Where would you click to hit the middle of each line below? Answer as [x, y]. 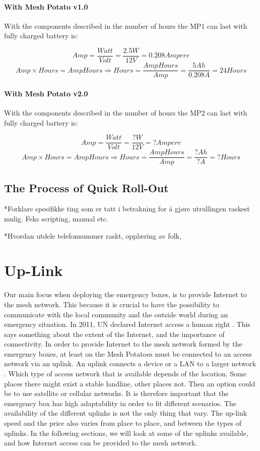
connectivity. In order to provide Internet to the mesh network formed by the [123, 344]
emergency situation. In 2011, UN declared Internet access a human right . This [127, 324]
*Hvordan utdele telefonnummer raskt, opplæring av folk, [93, 235]
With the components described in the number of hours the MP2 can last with [126, 112]
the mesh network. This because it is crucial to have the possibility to [112, 304]
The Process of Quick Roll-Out [86, 187]
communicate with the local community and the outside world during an [116, 314]
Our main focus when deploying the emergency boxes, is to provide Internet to [125, 294]
